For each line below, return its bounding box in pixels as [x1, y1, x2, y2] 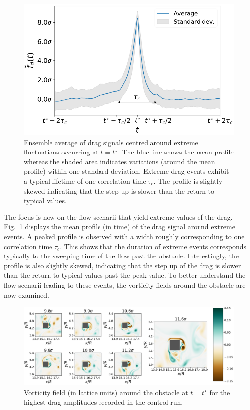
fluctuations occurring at [24, 147, 99, 157]
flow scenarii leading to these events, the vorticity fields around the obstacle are [4, 279, 246, 290]
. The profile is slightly [153, 175, 223, 186]
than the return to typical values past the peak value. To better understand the [4, 270, 246, 280]
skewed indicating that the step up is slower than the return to [24, 185, 215, 196]
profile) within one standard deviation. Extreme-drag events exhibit [24, 166, 229, 176]
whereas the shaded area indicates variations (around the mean [24, 156, 215, 166]
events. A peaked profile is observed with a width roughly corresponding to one [4, 231, 245, 241]
